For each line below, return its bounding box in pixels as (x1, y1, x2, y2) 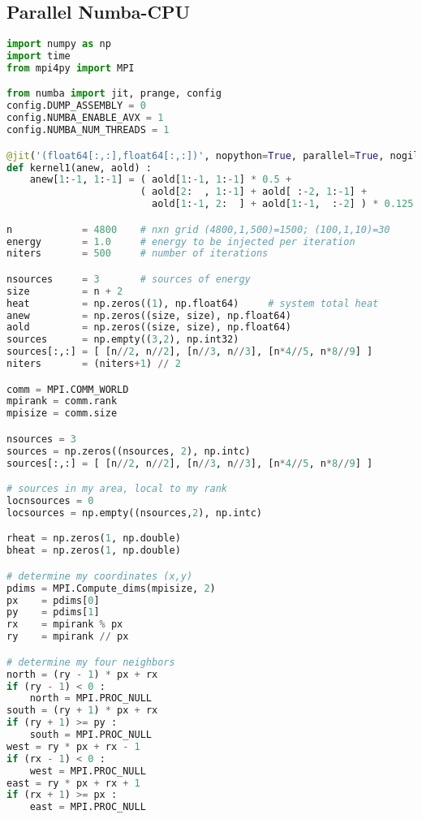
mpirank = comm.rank (6, 395, 118, 407)
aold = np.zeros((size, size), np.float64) (6, 321, 291, 334)
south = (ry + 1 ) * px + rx (6, 705, 158, 717)
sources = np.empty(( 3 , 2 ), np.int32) (6, 334, 239, 346)
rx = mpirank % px (6, 619, 123, 631)
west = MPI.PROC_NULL (29, 765, 146, 777)
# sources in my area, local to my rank (6, 483, 228, 495)
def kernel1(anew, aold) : (6, 162, 152, 174)
